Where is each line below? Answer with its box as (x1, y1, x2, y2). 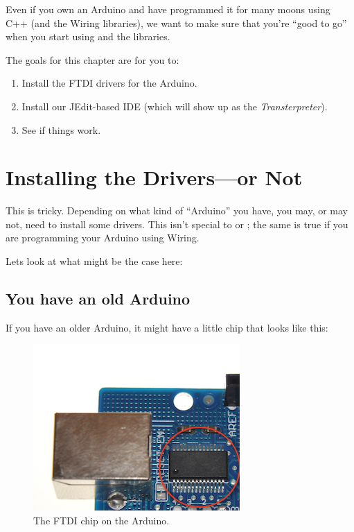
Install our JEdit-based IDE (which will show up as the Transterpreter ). (21, 98, 328, 113)
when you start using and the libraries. (6, 29, 170, 44)
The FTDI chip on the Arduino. (33, 513, 170, 528)
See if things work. (21, 122, 101, 137)
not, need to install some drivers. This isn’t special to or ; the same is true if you (6, 216, 348, 231)
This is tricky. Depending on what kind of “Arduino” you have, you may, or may (6, 203, 348, 218)
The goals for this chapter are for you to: (6, 52, 179, 67)
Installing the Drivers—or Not (6, 163, 303, 191)
